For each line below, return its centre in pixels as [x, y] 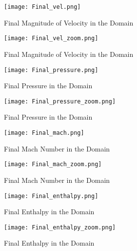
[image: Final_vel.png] [42, 7]
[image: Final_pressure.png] [51, 70]
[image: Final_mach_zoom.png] [53, 164]
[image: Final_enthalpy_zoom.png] [60, 227]
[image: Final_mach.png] [44, 133]
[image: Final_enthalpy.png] [51, 196]
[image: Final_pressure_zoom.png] [60, 101]
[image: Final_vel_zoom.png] [51, 38]
